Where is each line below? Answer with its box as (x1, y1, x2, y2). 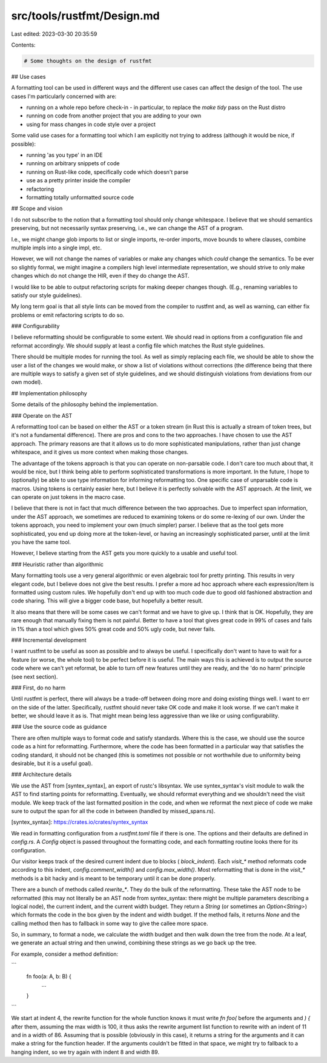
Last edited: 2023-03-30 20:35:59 (11, 30, 97, 38)
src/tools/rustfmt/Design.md (11, 9, 160, 22)
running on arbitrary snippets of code (26, 160, 120, 167)
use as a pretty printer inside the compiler (26, 177, 131, 184)
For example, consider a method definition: (11, 950, 119, 958)
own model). (11, 378, 42, 386)
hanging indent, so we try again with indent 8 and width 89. (11, 1048, 160, 1056)
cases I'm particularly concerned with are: (11, 93, 117, 100)
